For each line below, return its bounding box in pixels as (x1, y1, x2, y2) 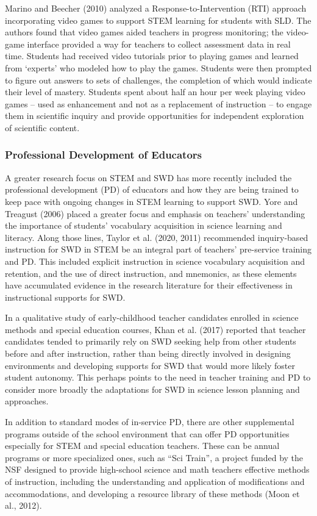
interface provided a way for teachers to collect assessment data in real (27, 37, 291, 50)
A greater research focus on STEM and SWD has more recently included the (5, 171, 292, 184)
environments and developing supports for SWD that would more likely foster (5, 359, 295, 371)
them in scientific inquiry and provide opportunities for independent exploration (5, 109, 304, 122)
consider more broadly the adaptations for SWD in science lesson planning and (5, 382, 300, 395)
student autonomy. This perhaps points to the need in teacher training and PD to (5, 371, 311, 384)
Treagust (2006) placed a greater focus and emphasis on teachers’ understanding (5, 207, 305, 220)
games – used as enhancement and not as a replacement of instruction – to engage (5, 97, 312, 110)
